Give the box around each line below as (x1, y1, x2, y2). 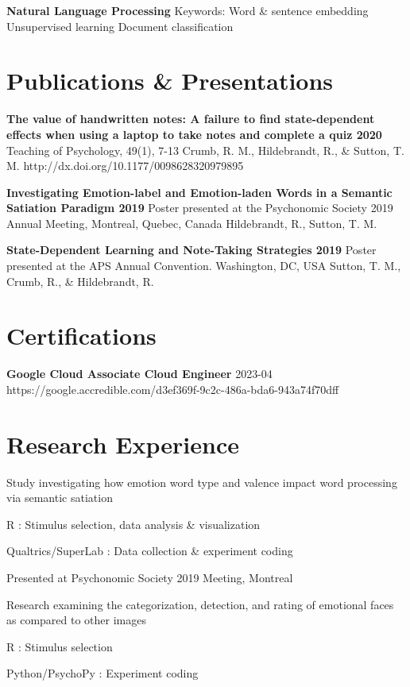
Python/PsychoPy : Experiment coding (6, 665, 199, 681)
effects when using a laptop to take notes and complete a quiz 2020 (6, 125, 382, 142)
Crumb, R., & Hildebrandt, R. (6, 272, 154, 289)
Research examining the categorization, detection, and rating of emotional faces (6, 596, 394, 612)
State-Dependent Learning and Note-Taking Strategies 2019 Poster (6, 241, 377, 258)
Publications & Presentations (6, 64, 334, 97)
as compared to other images (6, 612, 146, 628)
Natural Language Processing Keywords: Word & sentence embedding (6, 2, 369, 18)
